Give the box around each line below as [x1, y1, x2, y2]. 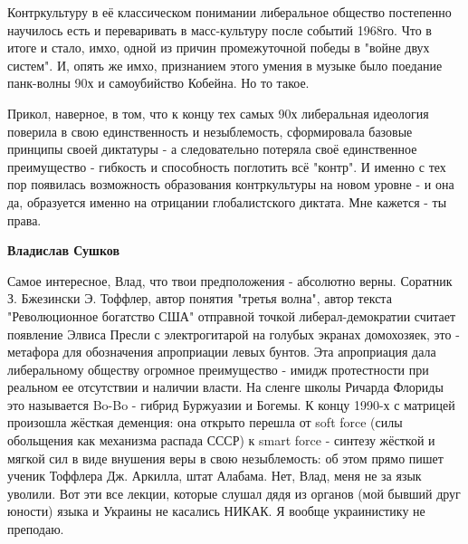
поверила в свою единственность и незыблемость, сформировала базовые [7, 121, 413, 140]
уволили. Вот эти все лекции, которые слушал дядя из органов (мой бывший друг [7, 483, 461, 502]
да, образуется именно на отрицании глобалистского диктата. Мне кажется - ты [7, 192, 447, 211]
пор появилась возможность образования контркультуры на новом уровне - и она [7, 175, 454, 194]
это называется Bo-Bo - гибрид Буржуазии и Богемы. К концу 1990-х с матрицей [7, 395, 455, 414]
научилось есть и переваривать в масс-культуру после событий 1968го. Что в [7, 20, 432, 39]
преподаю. [7, 520, 64, 539]
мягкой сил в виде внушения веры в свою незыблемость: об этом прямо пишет [7, 448, 444, 467]
